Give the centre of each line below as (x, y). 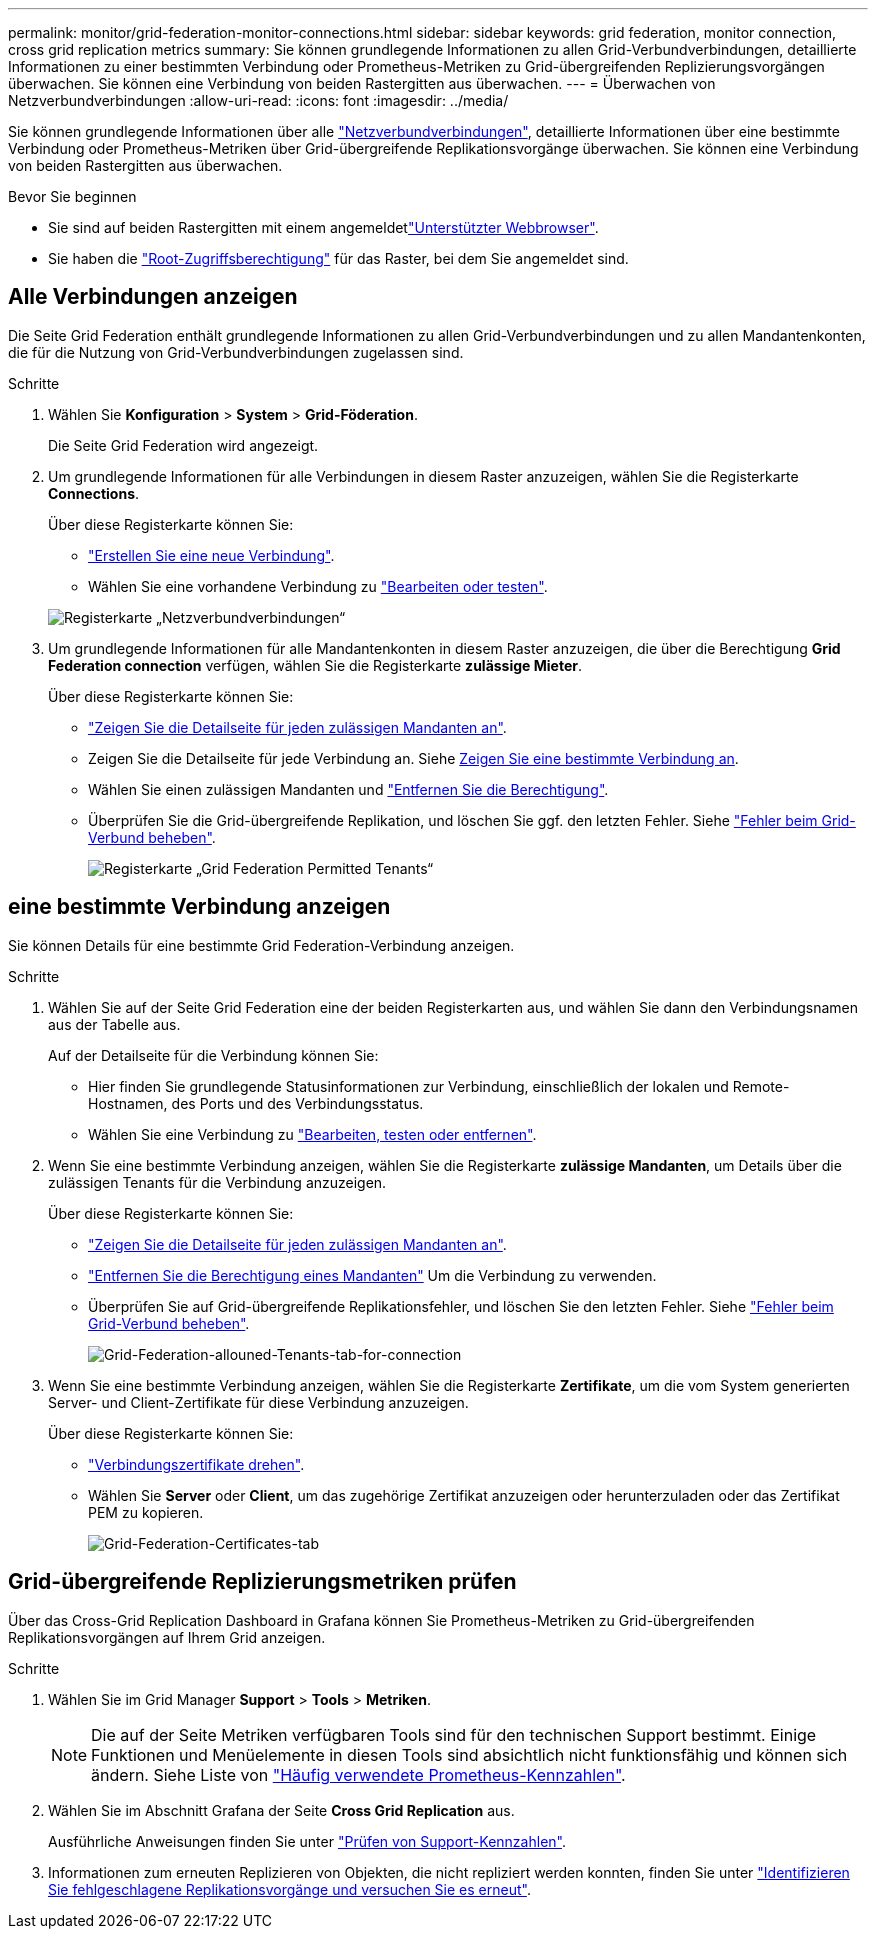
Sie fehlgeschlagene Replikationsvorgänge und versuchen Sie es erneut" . (289, 1889)
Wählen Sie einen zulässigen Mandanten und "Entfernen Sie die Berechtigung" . (348, 789)
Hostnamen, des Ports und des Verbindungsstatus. (256, 1103)
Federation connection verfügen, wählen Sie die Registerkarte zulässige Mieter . (315, 665)
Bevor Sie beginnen (72, 196)
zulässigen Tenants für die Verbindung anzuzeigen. (217, 1182)
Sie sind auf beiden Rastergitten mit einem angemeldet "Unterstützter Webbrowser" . (323, 227)
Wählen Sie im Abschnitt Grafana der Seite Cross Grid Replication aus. (281, 1810)
